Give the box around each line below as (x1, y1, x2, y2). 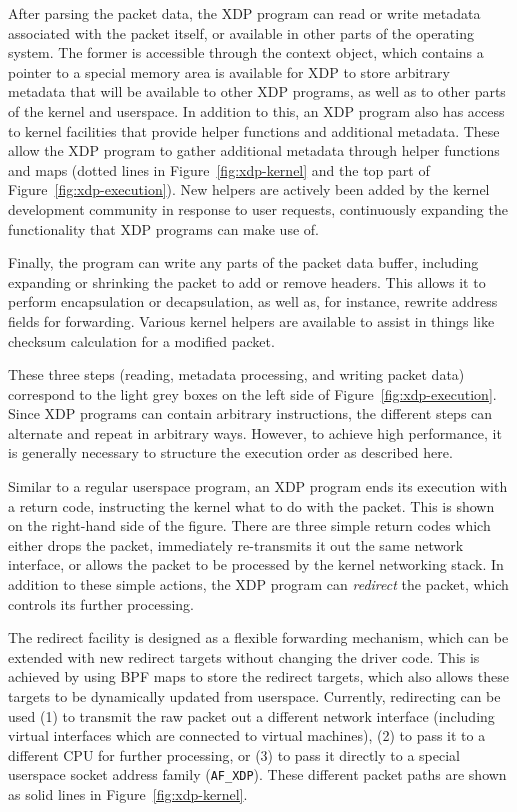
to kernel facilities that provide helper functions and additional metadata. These (8, 120, 500, 141)
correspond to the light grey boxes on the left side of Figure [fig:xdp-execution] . (8, 383, 497, 404)
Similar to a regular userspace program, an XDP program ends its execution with (8, 476, 508, 497)
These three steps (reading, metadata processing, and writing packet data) (8, 364, 465, 385)
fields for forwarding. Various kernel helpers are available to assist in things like (8, 310, 495, 331)
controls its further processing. (8, 593, 194, 614)
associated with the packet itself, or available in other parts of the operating (8, 22, 474, 43)
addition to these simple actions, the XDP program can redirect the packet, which (8, 574, 509, 595)
